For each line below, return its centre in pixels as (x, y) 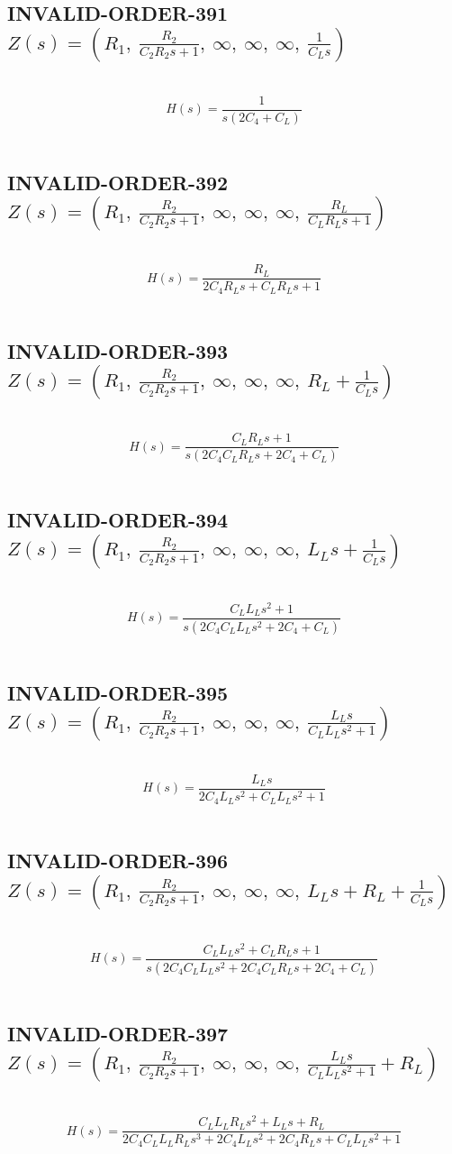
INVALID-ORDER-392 (118, 182)
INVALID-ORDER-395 (118, 692)
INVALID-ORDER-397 (118, 1033)
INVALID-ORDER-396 (118, 861)
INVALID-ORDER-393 (118, 350)
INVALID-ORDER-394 (118, 520)
